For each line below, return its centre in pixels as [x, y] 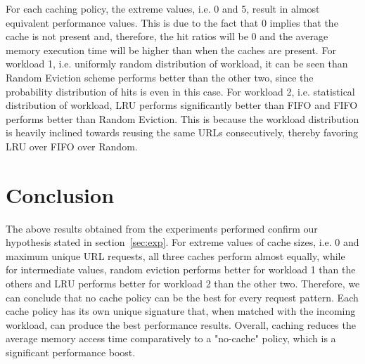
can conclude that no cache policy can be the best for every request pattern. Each [182, 297]
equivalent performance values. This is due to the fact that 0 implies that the [172, 22]
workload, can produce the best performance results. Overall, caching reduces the [181, 324]
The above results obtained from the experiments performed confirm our [162, 228]
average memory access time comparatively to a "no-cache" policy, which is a [171, 338]
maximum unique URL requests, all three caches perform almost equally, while [175, 255]
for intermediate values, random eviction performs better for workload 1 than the [181, 269]
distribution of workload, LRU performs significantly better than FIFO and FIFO [182, 105]
